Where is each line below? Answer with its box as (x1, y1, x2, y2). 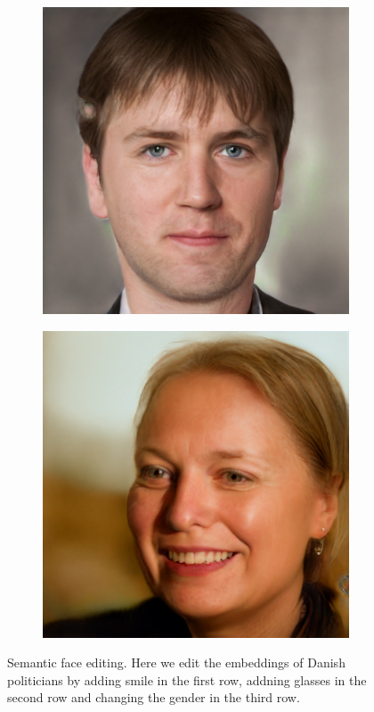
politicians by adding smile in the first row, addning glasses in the (7, 670, 367, 689)
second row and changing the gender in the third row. (7, 688, 300, 707)
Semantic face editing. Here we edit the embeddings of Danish (7, 653, 346, 672)
